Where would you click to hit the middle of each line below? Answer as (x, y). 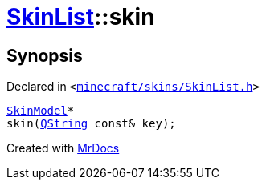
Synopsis (45, 55)
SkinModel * (41, 111)
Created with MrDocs (63, 148)
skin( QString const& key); (91, 124)
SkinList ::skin (81, 17)
